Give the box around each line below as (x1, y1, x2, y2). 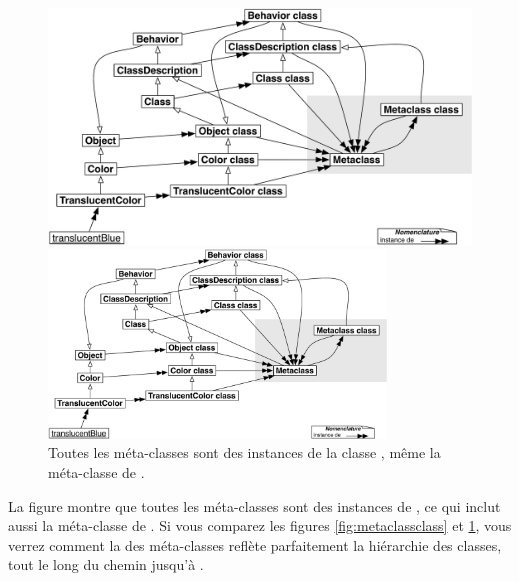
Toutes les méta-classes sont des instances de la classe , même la (48, 442, 441, 463)
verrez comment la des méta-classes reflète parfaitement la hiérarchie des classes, (8, 534, 502, 555)
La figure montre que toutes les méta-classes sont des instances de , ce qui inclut (8, 495, 501, 516)
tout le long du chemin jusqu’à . (8, 554, 204, 575)
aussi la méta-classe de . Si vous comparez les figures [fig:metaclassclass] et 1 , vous (8, 515, 512, 536)
